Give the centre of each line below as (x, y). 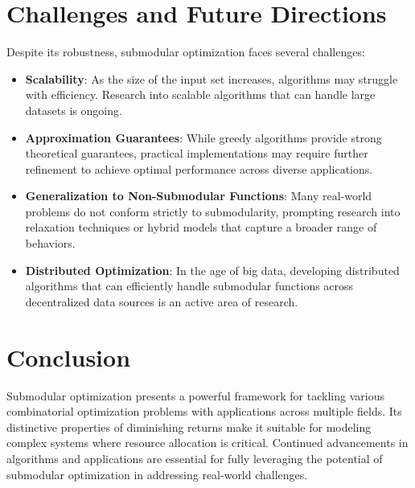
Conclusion (69, 357)
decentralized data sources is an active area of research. (162, 301)
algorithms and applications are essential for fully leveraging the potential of (195, 458)
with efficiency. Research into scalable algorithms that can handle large (200, 94)
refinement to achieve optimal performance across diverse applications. (199, 168)
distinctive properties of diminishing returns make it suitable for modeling (189, 426)
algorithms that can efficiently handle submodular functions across (189, 286)
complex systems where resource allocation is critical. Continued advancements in (207, 443)
